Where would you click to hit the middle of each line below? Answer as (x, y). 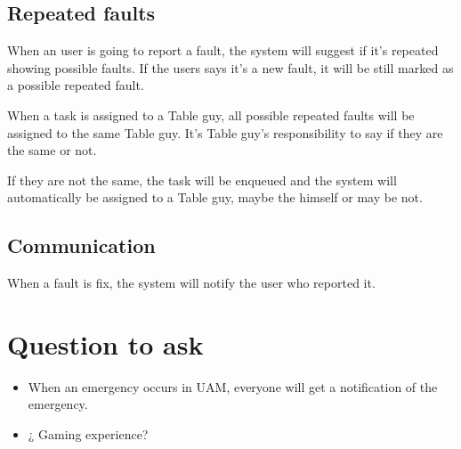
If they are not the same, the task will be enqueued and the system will (202, 180)
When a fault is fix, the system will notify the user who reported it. (191, 283)
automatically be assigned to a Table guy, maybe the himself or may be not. (215, 197)
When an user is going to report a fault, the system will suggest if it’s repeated (223, 50)
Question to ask (105, 343)
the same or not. (52, 150)
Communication (81, 245)
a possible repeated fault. (76, 85)
